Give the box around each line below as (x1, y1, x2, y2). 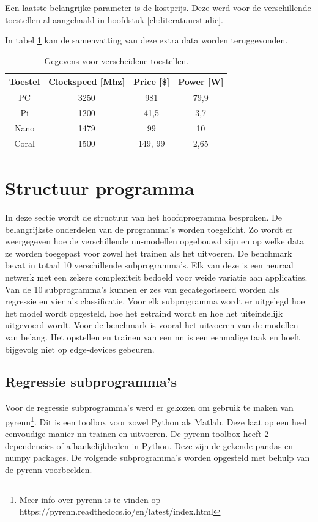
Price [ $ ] (133, 75, 170, 88)
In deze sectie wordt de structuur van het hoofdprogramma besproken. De (5, 210, 282, 223)
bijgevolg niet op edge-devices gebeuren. (5, 342, 155, 355)
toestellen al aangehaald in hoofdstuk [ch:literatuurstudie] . (5, 13, 224, 26)
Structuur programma (5, 175, 194, 200)
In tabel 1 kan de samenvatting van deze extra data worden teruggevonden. (5, 34, 288, 46)
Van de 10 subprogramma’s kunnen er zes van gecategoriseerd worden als (5, 282, 279, 295)
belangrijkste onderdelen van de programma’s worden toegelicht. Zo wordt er (5, 222, 293, 235)
